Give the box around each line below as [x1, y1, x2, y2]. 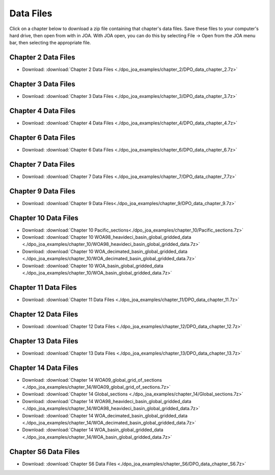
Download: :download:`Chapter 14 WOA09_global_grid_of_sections [22, 377, 162, 383]
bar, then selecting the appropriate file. [9, 40, 91, 46]
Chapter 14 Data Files [9, 363, 79, 372]
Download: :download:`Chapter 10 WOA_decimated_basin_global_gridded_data [22, 248, 188, 255]
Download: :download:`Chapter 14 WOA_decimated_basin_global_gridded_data [22, 412, 188, 418]
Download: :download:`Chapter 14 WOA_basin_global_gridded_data [22, 427, 163, 433]
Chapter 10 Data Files [9, 213, 79, 222]
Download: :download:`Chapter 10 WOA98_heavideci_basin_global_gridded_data [22, 234, 191, 240]
